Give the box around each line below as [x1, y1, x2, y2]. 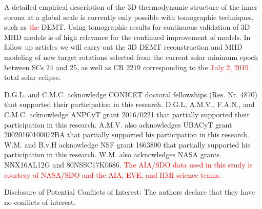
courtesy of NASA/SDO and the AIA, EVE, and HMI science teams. [4, 169, 221, 180]
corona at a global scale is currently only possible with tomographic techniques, [4, 11, 254, 22]
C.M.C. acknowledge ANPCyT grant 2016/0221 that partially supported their [4, 109, 250, 119]
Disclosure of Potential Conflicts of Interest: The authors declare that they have [4, 186, 255, 197]
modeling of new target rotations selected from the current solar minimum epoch [4, 51, 258, 62]
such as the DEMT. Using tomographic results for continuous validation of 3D [4, 22, 250, 32]
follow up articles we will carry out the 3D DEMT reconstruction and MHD [4, 41, 243, 52]
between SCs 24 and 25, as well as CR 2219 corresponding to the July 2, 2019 [4, 61, 249, 72]
